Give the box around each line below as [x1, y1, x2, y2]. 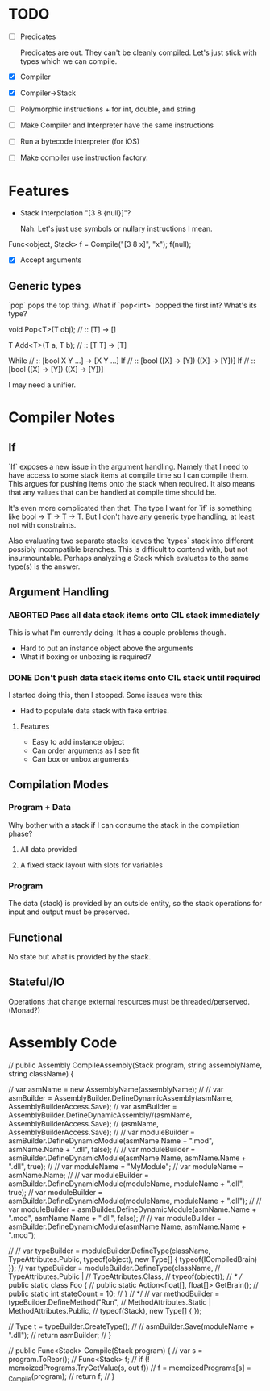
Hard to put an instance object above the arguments [19, 643, 193, 653]
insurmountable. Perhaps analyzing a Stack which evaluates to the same [8, 553, 250, 563]
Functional [8, 930, 63, 944]
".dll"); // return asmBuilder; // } [8, 1330, 112, 1339]
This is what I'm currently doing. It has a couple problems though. [8, 627, 226, 637]
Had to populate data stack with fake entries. [19, 706, 169, 716]
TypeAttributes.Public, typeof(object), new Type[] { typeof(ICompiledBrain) [8, 1254, 258, 1264]
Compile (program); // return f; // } [8, 1371, 115, 1383]
